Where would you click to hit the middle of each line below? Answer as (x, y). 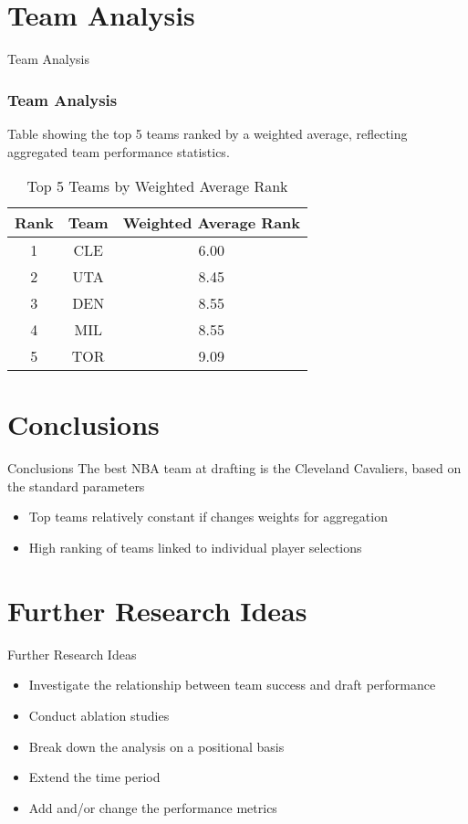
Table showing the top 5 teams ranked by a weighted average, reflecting (208, 133)
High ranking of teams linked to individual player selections (195, 548)
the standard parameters (76, 486)
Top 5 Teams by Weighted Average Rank (157, 186)
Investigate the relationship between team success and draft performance (232, 685)
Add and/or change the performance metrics (153, 807)
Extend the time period (94, 777)
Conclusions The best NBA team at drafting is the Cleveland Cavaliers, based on (234, 468)
